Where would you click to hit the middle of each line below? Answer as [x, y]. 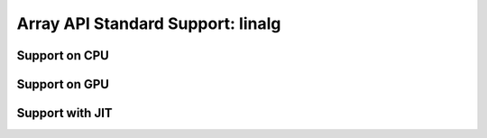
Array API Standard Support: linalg [149, 23]
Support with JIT [64, 113]
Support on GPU [63, 84]
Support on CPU [63, 55]
